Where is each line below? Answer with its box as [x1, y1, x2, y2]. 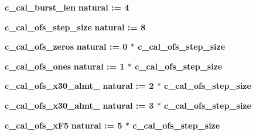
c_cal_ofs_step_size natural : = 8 [5, 20, 146, 33]
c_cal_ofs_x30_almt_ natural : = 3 [5, 99, 154, 111]
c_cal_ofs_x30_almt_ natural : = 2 [5, 79, 154, 92]
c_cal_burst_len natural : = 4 [5, 1, 129, 13]
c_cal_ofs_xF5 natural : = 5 [5, 119, 122, 131]
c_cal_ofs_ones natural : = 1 [5, 60, 125, 72]
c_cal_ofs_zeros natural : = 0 [5, 40, 128, 53]
